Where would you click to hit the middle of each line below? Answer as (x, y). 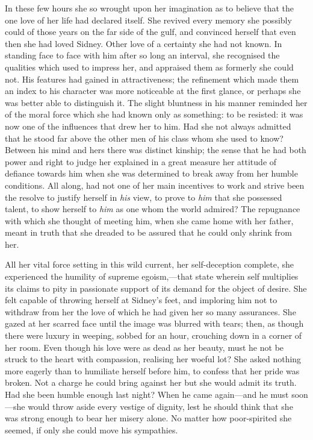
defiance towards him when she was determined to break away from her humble (151, 173)
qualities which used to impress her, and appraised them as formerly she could (149, 67)
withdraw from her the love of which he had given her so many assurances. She (150, 311)
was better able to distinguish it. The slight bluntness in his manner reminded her (156, 102)
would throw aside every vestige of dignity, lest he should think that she (160, 406)
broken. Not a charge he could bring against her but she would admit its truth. (151, 382)
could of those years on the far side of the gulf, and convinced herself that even (150, 32)
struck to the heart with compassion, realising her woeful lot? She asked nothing (153, 359)
